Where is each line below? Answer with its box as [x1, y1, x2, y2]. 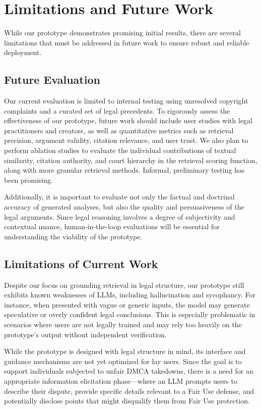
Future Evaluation [4, 72, 100, 87]
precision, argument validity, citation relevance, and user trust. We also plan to [4, 135, 248, 145]
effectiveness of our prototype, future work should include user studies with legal [4, 115, 252, 126]
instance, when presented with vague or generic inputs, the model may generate [4, 299, 250, 310]
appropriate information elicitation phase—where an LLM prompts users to [4, 375, 237, 386]
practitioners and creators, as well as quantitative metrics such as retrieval [4, 125, 234, 135]
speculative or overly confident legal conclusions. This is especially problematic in [4, 309, 255, 320]
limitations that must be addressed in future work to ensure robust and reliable [4, 37, 249, 47]
